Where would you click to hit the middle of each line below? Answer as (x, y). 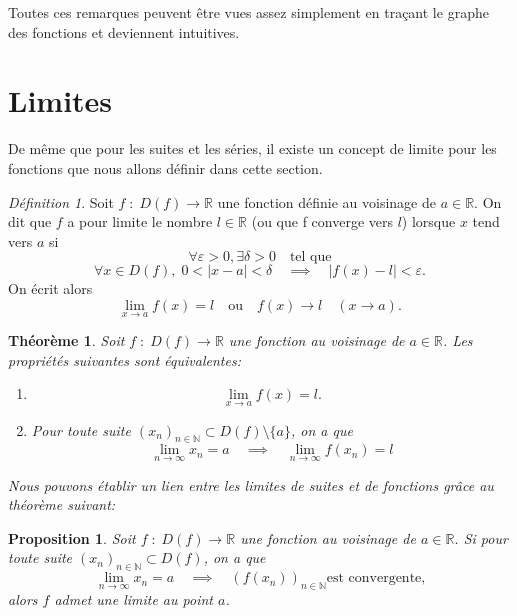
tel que (310, 257)
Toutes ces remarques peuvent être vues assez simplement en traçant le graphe (248, 12)
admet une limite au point (133, 598)
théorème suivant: (62, 504)
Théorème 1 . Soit (66, 340)
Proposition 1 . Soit (72, 537)
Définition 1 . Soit (61, 201)
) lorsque (428, 221)
